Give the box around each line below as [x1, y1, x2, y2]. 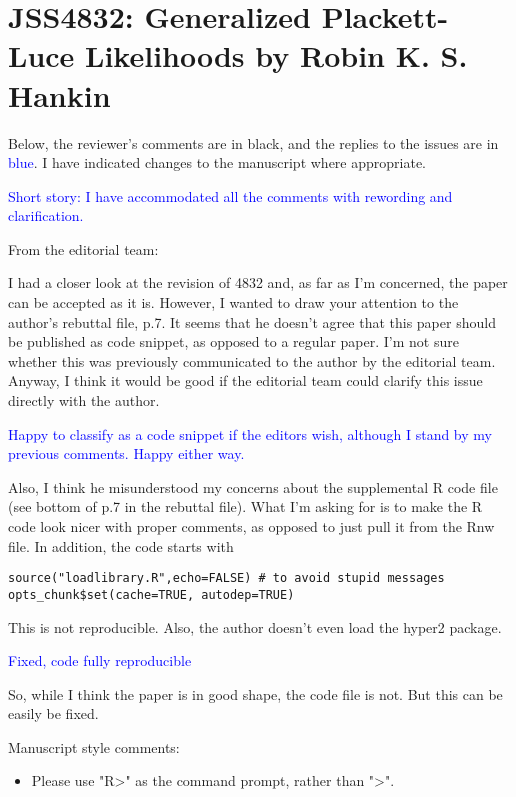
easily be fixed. [8, 703, 99, 724]
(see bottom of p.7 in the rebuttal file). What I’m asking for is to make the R [8, 496, 483, 517]
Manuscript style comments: [8, 736, 180, 757]
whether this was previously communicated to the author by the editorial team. [8, 350, 496, 371]
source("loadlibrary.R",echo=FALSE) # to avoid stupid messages [8, 571, 445, 586]
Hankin [8, 74, 111, 115]
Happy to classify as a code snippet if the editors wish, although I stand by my [8, 423, 492, 444]
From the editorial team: [8, 238, 159, 259]
